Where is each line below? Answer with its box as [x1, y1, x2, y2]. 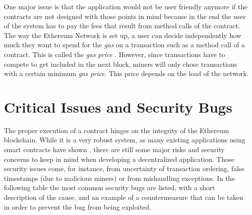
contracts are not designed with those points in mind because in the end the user [4, 11, 246, 21]
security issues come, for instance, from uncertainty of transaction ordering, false [4, 163, 245, 174]
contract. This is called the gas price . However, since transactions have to [4, 49, 225, 59]
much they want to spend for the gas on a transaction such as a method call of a [4, 39, 245, 50]
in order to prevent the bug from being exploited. [4, 201, 151, 212]
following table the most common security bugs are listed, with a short [4, 182, 215, 193]
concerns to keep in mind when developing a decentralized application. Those [4, 154, 234, 164]
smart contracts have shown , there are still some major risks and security [4, 144, 225, 155]
